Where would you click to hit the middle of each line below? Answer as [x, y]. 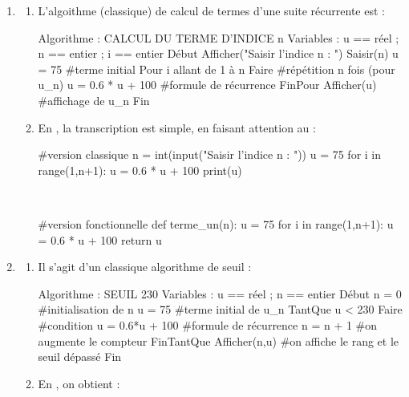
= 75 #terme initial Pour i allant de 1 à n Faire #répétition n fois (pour [217, 69]
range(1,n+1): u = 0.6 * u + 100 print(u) [140, 170]
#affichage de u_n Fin [94, 100]
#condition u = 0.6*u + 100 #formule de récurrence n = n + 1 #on [208, 324]
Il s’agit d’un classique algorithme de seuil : [145, 267]
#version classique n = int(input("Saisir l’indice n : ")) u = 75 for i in [210, 154]
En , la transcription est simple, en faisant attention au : [177, 127]
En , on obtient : [79, 383]
